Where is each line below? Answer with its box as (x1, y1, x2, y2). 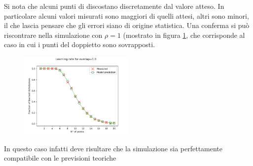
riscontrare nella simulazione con (4, 29, 103, 40)
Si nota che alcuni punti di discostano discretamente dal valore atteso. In (4, 1, 224, 11)
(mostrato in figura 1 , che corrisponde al (123, 29, 245, 40)
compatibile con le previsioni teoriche (4, 153, 116, 163)
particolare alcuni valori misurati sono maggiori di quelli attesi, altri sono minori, (4, 10, 249, 21)
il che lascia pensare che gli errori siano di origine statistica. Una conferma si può (4, 20, 250, 30)
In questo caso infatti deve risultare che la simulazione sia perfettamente (4, 143, 223, 153)
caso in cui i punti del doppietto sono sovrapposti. (4, 39, 155, 50)
